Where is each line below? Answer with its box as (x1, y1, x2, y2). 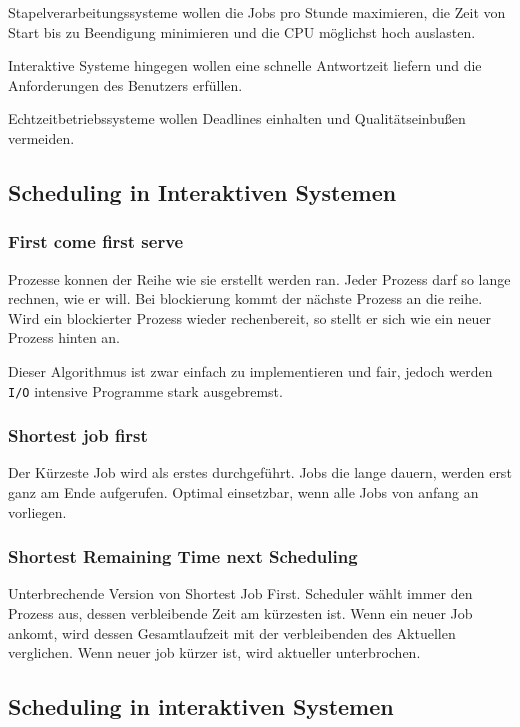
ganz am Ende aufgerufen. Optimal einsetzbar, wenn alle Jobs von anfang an (8, 482, 479, 502)
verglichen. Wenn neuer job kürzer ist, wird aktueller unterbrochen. (8, 642, 421, 663)
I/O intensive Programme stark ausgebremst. (8, 380, 283, 401)
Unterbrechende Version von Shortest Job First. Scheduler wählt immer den (8, 583, 473, 604)
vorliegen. (8, 501, 67, 522)
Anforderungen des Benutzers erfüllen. (8, 74, 243, 95)
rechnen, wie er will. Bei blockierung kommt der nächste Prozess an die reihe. (8, 288, 483, 309)
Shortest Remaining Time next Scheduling (8, 544, 358, 569)
